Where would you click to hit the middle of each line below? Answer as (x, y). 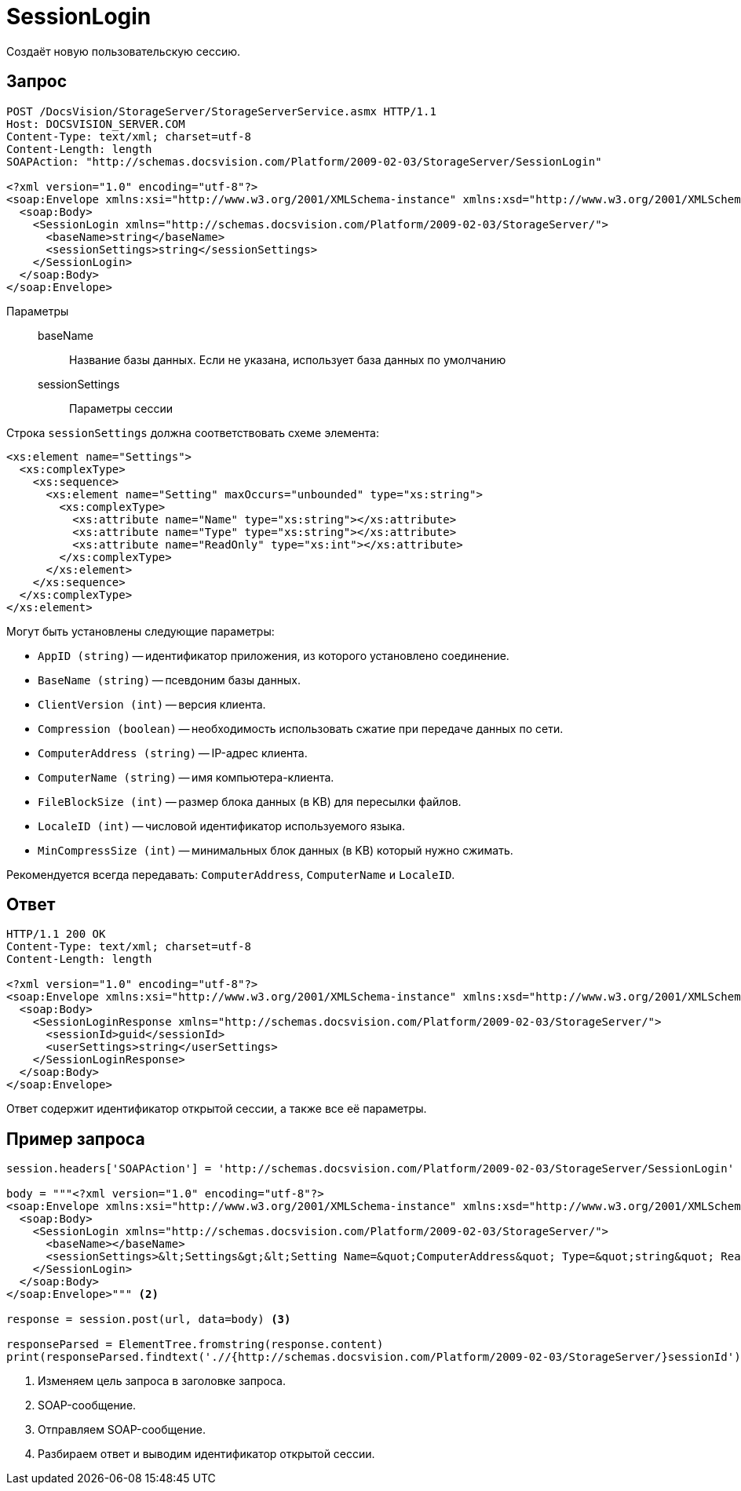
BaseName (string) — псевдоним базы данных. (169, 680)
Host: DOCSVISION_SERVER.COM (96, 124)
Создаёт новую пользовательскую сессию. (124, 51)
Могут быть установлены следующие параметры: (141, 631)
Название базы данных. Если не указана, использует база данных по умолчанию (288, 359)
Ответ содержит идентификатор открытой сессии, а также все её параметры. (217, 1109)
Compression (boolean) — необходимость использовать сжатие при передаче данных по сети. (301, 728)
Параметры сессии (121, 408)
